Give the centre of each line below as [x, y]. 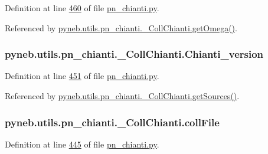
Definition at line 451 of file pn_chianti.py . [82, 76]
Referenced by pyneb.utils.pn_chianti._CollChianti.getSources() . [122, 96]
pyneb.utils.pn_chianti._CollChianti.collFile [112, 122]
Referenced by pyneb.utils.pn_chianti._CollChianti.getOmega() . [121, 27]
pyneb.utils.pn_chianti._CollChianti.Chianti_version [134, 54]
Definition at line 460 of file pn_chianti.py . [82, 8]
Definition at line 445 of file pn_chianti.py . [82, 144]
